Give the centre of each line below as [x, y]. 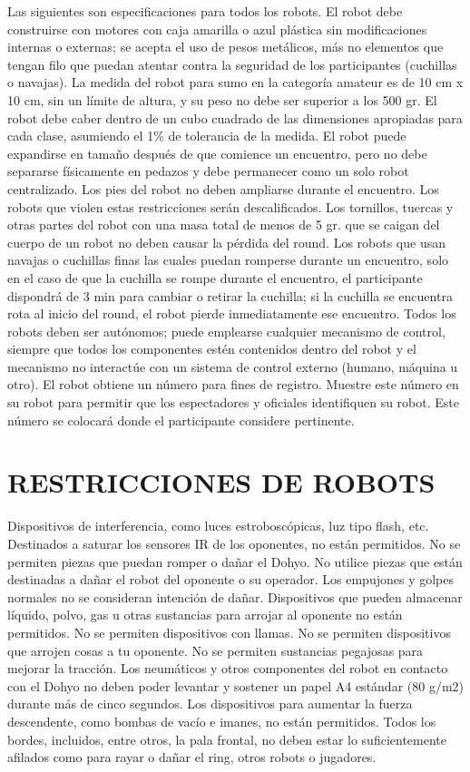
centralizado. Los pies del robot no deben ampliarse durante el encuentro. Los [223, 188]
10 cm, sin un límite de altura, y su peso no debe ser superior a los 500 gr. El [222, 99]
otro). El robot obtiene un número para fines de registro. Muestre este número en [233, 384]
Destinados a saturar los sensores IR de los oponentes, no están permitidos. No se [234, 543]
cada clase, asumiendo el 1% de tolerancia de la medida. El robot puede [207, 136]
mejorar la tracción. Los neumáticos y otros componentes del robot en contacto [228, 668]
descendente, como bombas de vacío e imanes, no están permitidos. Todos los [222, 721]
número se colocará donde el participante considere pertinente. [181, 420]
